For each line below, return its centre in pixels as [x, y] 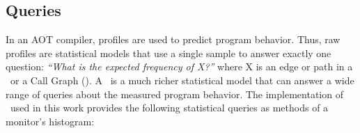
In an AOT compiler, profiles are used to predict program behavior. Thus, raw [173, 39]
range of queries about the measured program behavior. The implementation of [174, 94]
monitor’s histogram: [50, 121]
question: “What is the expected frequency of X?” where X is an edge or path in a [179, 66]
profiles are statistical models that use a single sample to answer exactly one [169, 53]
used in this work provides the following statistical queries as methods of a [169, 108]
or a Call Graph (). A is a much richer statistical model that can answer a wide [182, 80]
